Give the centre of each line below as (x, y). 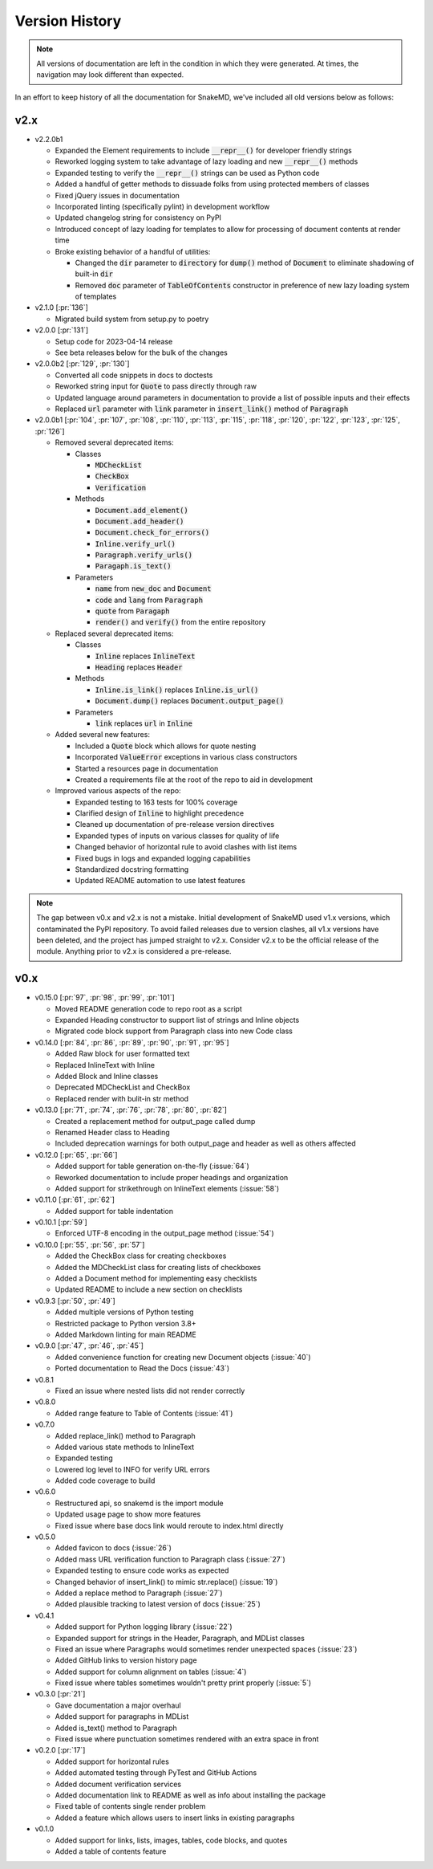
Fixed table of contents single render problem (130, 1806)
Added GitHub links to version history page (126, 1660)
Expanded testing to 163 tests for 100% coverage (156, 802)
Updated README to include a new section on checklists (149, 1289)
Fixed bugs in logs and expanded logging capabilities (163, 858)
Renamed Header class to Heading (112, 1132)
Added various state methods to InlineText (125, 1447)
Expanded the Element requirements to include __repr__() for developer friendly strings (203, 151)
